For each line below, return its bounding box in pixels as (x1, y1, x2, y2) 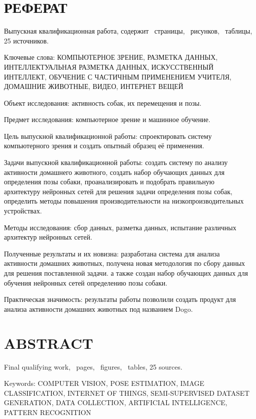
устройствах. (4, 206, 42, 216)
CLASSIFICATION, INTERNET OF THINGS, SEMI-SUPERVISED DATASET (4, 387, 250, 398)
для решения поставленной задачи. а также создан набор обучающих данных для (4, 268, 248, 278)
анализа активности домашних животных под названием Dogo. (4, 303, 193, 314)
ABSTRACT (4, 333, 93, 353)
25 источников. (4, 35, 49, 45)
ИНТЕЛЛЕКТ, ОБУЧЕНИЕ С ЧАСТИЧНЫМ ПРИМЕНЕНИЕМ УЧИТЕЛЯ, (4, 71, 232, 82)
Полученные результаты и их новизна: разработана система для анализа (4, 248, 220, 258)
